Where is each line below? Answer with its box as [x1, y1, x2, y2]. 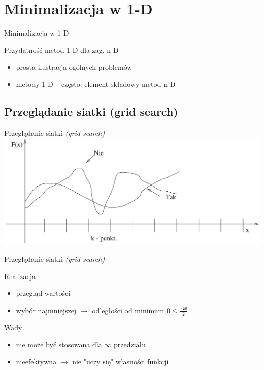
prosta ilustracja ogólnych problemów [16, 61, 133, 72]
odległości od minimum [92, 304, 164, 315]
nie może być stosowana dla [16, 339, 102, 350]
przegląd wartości [16, 288, 71, 298]
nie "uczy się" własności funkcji [72, 356, 169, 366]
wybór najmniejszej [16, 304, 77, 315]
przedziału [114, 339, 146, 350]
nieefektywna [16, 356, 57, 366]
